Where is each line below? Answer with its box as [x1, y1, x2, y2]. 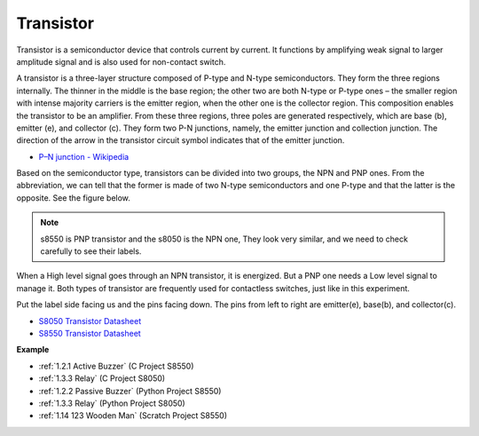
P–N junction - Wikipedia [38, 151, 130, 162]
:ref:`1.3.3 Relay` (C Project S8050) [38, 373, 166, 384]
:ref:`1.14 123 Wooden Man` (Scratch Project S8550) [38, 410, 228, 421]
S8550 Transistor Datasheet [38, 328, 141, 338]
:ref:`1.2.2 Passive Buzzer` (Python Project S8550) [38, 385, 222, 396]
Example [16, 345, 50, 355]
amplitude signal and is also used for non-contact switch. [16, 56, 226, 67]
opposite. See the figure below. [16, 192, 130, 203]
